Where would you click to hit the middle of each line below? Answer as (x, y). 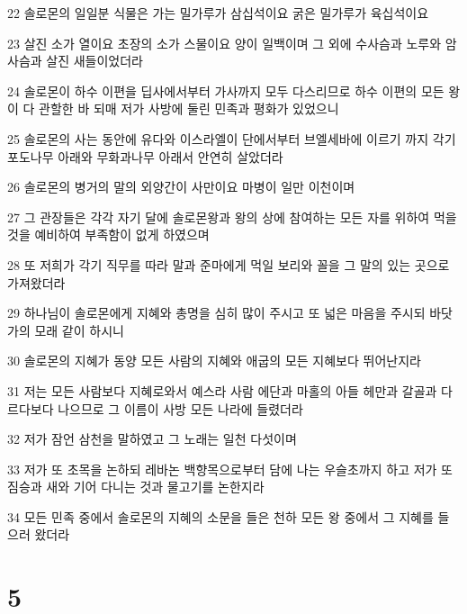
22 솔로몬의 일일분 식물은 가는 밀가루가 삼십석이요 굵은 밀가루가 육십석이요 (218, 13)
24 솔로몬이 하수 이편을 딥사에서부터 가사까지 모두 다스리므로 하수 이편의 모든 (226, 90)
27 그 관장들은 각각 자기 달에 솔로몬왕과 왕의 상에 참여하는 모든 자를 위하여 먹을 (232, 217)
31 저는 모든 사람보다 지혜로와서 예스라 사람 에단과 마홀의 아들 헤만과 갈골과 (222, 390)
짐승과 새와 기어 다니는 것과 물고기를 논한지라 (136, 487)
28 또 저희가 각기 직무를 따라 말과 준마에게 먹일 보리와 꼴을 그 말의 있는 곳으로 (229, 264)
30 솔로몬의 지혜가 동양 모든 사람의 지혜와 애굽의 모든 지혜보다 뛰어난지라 (214, 361)
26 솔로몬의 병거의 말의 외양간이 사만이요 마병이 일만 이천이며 (181, 187)
